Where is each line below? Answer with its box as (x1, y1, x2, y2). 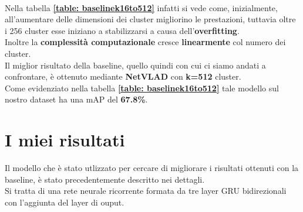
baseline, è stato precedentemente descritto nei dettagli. (5, 173, 205, 185)
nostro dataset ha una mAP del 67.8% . (5, 93, 148, 105)
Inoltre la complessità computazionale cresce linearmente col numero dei (5, 36, 286, 48)
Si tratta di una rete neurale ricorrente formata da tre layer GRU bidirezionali (5, 184, 287, 197)
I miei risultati (5, 128, 125, 152)
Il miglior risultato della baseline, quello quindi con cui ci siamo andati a (5, 59, 266, 71)
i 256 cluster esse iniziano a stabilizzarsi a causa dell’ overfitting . (5, 24, 240, 36)
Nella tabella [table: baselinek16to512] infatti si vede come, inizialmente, (5, 1, 278, 13)
